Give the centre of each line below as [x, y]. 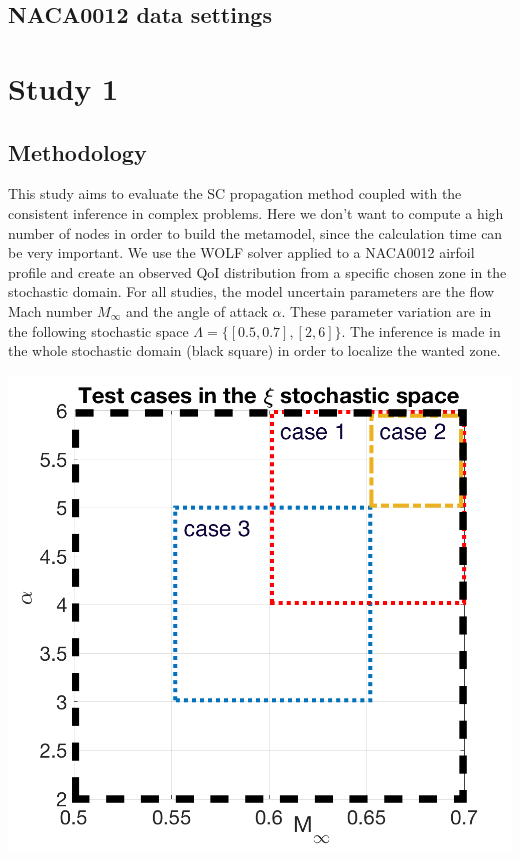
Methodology [77, 151]
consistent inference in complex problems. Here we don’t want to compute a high [256, 212]
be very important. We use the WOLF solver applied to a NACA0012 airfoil [241, 252]
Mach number [50, 310]
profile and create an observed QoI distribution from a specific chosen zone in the [257, 271]
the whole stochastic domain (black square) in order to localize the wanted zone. [254, 350]
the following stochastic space [98, 330]
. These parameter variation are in [386, 310]
